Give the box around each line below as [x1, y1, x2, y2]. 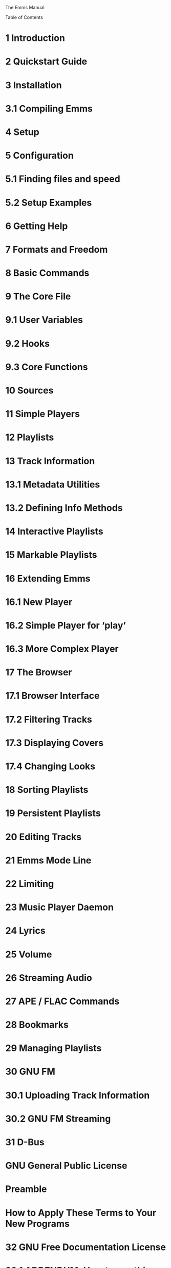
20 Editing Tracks [5, 831, 82, 843]
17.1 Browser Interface [5, 690, 100, 702]
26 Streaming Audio [5, 972, 92, 983]
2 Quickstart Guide [5, 56, 88, 67]
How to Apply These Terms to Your [5, 1207, 157, 1219]
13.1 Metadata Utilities [5, 479, 100, 490]
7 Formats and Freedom [5, 243, 108, 255]
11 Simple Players [5, 408, 80, 420]
